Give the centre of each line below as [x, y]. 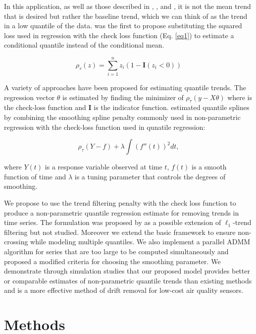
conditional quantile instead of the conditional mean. [84, 45]
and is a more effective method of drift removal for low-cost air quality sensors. [124, 290]
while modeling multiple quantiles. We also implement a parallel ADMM [140, 242]
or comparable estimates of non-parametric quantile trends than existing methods [128, 280]
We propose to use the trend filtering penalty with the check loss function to [120, 203]
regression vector [29, 97]
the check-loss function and [45, 107]
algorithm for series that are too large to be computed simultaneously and [116, 251]
